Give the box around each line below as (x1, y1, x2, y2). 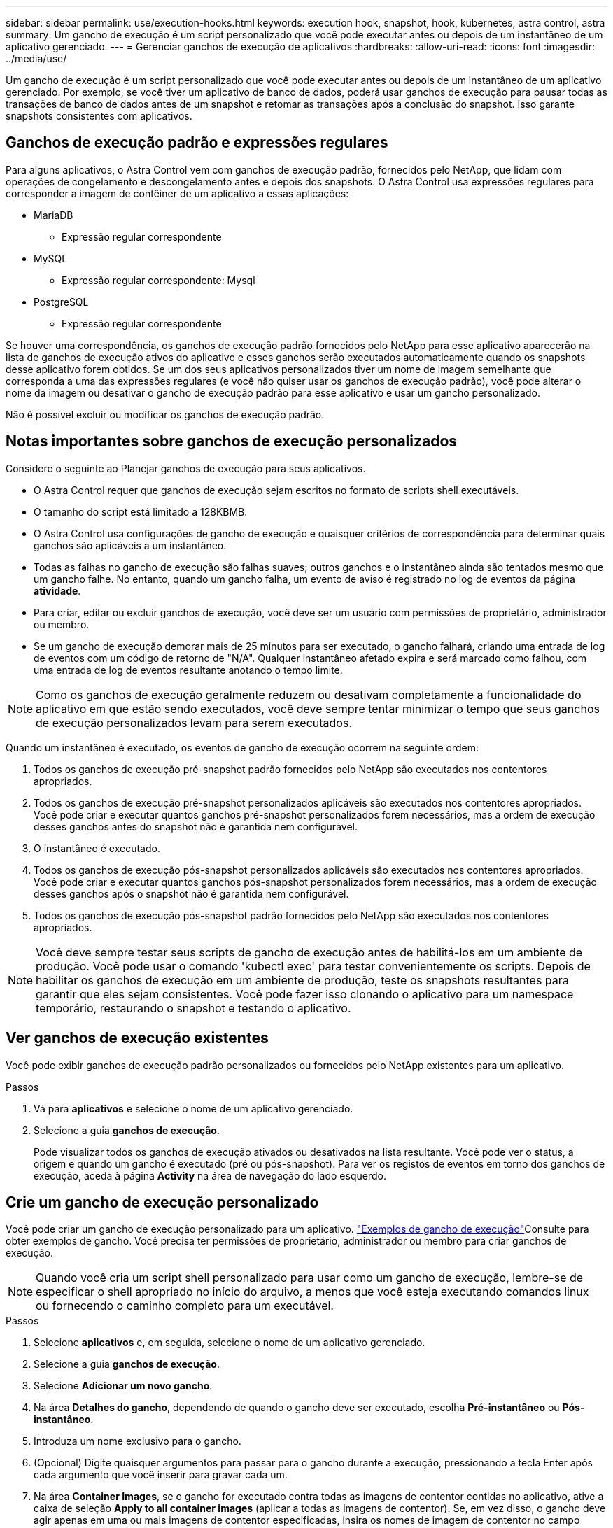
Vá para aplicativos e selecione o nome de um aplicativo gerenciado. (34, 1102, 353, 1115)
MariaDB (34, 208, 73, 221)
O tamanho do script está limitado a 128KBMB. (34, 505, 248, 518)
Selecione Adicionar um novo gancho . (34, 1380, 213, 1392)
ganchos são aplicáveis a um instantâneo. (34, 539, 227, 551)
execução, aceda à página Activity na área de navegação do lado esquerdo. (34, 1169, 386, 1182)
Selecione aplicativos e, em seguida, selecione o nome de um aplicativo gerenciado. (34, 1336, 425, 1349)
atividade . (34, 584, 81, 597)
